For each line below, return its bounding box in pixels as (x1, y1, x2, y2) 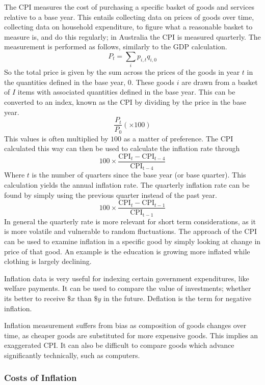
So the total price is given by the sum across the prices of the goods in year (4, 67, 240, 77)
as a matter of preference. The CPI (123, 133, 233, 143)
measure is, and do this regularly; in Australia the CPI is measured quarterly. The (4, 31, 261, 42)
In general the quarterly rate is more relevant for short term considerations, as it (4, 216, 256, 226)
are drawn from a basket (181, 76, 258, 87)
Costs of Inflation (4, 371, 77, 384)
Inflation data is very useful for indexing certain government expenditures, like (4, 273, 249, 283)
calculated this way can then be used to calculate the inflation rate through (4, 143, 240, 154)
